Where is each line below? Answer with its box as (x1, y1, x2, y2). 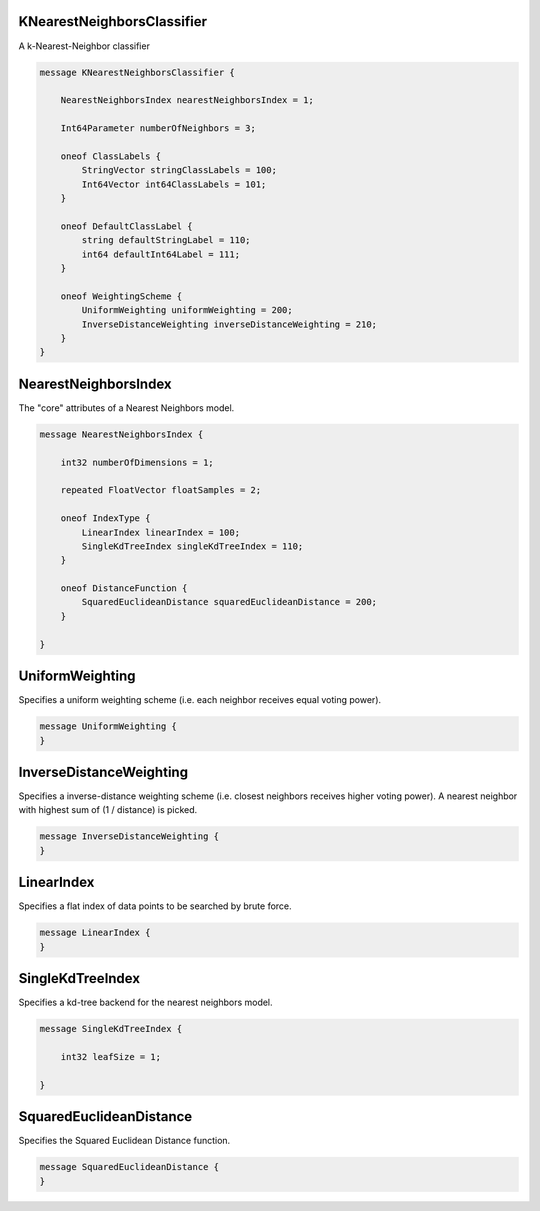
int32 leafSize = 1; (60, 1051, 162, 1062)
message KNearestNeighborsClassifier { (39, 66, 235, 78)
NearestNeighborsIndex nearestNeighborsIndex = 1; (60, 95, 314, 106)
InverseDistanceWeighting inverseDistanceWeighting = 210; (81, 318, 378, 330)
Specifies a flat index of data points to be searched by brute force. (18, 900, 292, 912)
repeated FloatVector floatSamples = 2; (60, 485, 262, 496)
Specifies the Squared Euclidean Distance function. (18, 1135, 231, 1147)
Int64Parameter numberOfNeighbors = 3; (60, 123, 257, 134)
